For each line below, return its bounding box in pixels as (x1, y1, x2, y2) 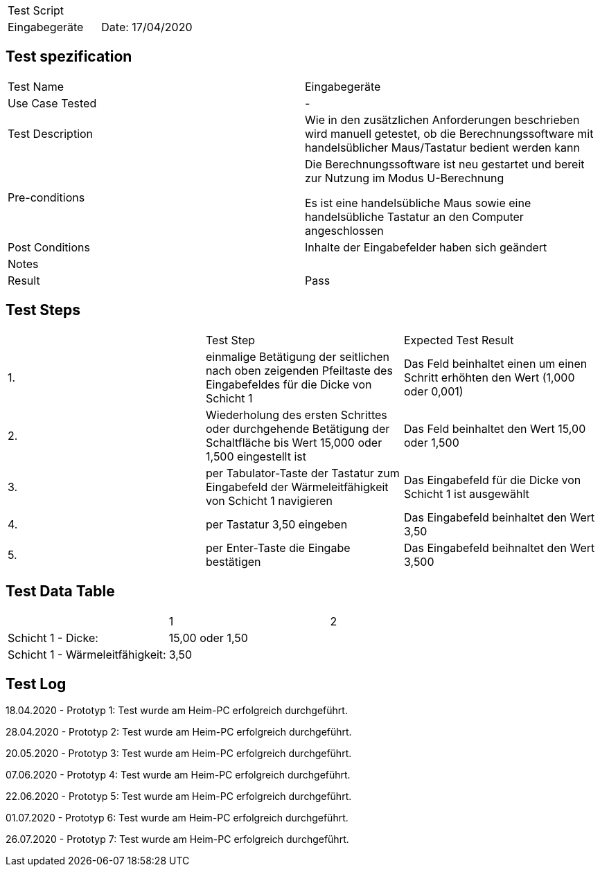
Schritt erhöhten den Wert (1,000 (403, 370, 575, 384)
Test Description (8, 126, 94, 141)
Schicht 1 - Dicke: (8, 630, 98, 645)
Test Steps (6, 301, 81, 319)
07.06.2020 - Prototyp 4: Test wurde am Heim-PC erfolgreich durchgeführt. (6, 769, 351, 781)
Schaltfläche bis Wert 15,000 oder (205, 435, 382, 450)
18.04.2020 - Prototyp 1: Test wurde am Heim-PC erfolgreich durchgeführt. (6, 704, 348, 717)
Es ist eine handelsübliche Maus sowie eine (305, 195, 531, 210)
